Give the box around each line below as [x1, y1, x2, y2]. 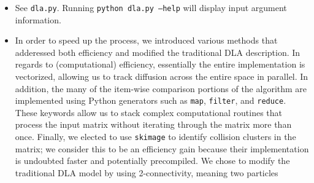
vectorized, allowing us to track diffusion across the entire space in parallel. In [15, 70, 308, 83]
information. [15, 13, 61, 26]
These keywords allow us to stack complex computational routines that [15, 106, 282, 119]
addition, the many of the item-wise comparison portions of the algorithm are [15, 82, 307, 95]
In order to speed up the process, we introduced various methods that [15, 34, 278, 47]
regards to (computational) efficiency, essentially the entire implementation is [15, 58, 305, 71]
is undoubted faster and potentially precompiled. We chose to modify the [15, 154, 290, 167]
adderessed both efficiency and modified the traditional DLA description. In [15, 45, 301, 58]
